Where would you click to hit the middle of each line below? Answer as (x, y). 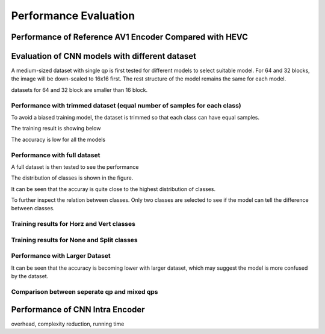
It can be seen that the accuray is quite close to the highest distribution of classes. (113, 189)
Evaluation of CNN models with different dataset (104, 56)
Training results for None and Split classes (74, 240)
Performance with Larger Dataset (61, 256)
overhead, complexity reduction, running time (68, 324)
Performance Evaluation (73, 16)
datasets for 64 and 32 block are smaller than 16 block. (79, 90)
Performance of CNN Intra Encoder (78, 309)
